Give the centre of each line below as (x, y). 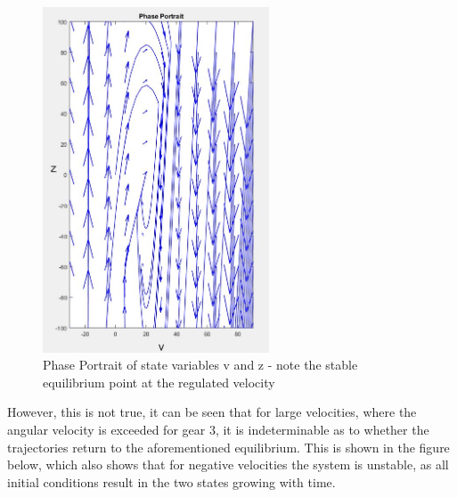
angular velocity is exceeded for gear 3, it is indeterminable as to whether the (218, 430)
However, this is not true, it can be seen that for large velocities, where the (212, 412)
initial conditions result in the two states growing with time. (171, 481)
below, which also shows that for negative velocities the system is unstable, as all (228, 464)
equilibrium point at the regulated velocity (159, 382)
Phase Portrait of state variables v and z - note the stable (200, 365)
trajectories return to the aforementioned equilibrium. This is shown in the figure (228, 447)
